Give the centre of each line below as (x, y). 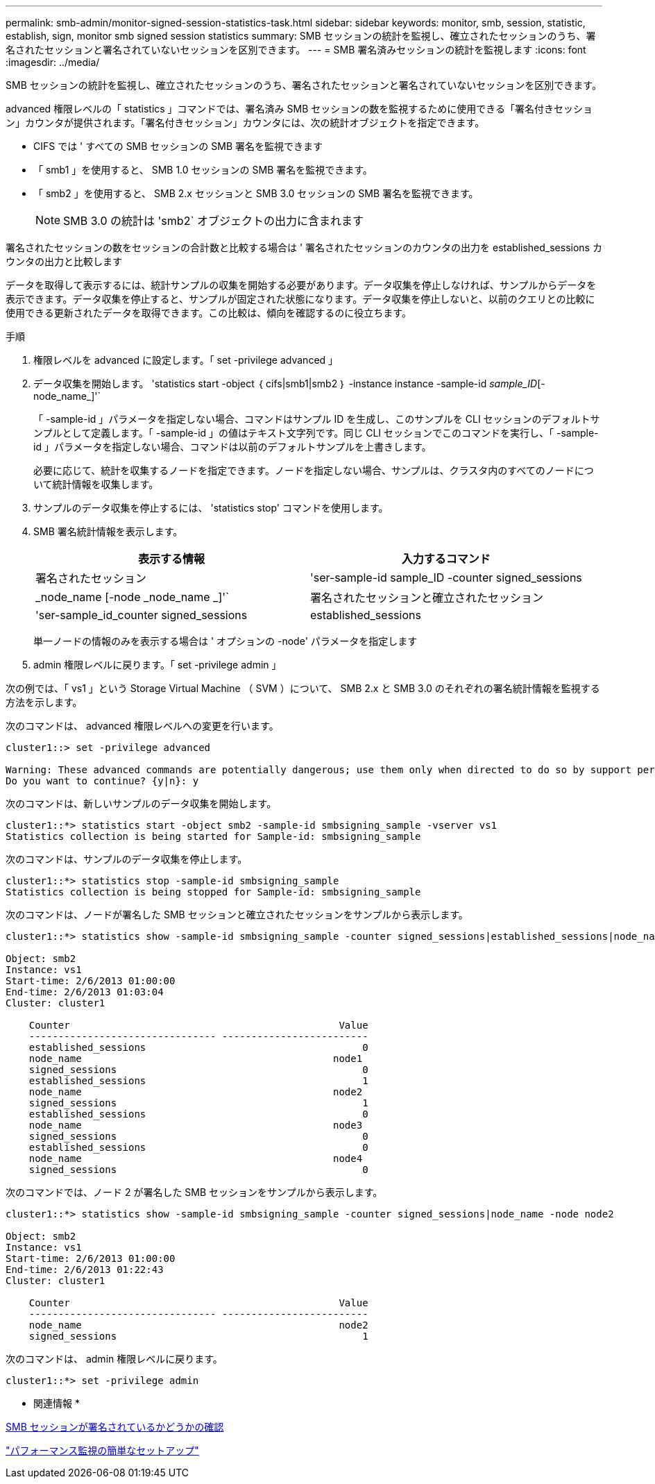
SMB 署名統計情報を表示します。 (108, 531)
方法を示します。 (44, 702)
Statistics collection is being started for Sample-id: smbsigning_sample (213, 836)
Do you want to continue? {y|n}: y (102, 781)
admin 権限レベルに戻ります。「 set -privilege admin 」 (158, 665)
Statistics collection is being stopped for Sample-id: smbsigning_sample (213, 892)
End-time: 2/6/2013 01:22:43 (85, 1270)
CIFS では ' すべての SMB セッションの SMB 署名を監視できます (178, 146)
